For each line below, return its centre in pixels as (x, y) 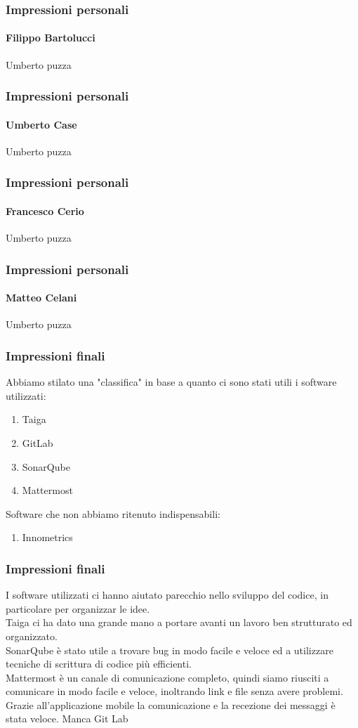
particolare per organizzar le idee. (78, 608)
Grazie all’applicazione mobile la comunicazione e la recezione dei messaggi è (171, 704)
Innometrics (47, 537)
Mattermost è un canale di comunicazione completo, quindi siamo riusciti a (167, 677)
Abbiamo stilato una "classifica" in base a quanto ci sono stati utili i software (171, 382)
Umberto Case (41, 124)
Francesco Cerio (45, 210)
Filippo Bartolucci (51, 38)
